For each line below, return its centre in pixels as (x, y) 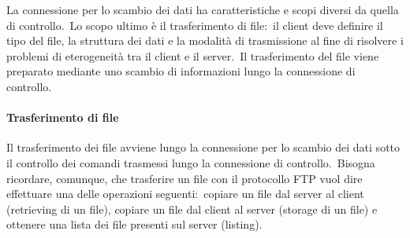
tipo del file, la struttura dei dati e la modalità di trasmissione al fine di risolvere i (205, 40)
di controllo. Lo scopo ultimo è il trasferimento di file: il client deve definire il (195, 25)
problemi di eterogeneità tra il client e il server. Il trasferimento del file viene (193, 55)
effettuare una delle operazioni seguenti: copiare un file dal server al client (185, 194)
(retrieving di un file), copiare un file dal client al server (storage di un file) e (192, 209)
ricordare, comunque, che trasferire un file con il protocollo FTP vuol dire (184, 178)
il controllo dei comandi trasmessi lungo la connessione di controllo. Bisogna (191, 162)
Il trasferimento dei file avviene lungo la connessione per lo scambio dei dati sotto (203, 147)
